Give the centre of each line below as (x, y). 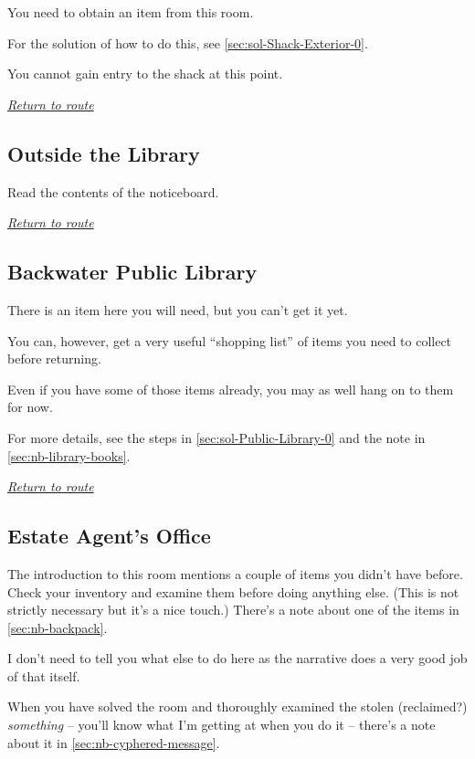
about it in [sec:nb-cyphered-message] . (114, 742)
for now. (30, 407)
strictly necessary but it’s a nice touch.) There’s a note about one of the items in (233, 610)
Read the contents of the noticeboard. (113, 191)
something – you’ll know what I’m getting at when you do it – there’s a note (222, 725)
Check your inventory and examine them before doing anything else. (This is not (233, 591)
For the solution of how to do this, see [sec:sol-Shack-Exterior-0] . (188, 42)
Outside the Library (104, 153)
